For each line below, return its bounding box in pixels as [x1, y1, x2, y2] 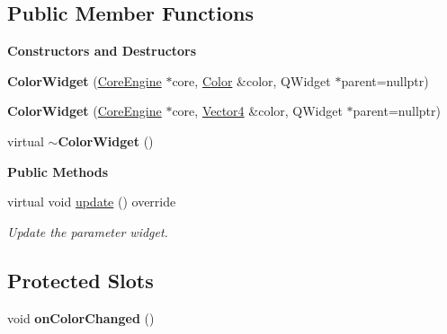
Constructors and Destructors [7, 41, 197, 60]
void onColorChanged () [7, 308, 155, 327]
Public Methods [7, 162, 109, 180]
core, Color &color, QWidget [172, 71, 331, 90]
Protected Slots [7, 266, 154, 294]
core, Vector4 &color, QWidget [172, 101, 343, 120]
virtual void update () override [7, 192, 176, 211]
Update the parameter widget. [7, 222, 168, 241]
